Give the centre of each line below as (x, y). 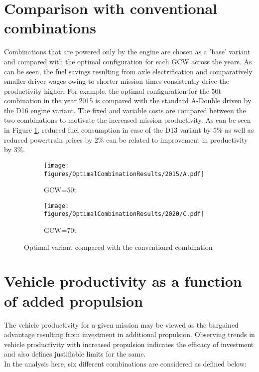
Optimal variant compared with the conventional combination (118, 247)
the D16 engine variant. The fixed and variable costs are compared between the (125, 110)
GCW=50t (60, 190)
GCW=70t (60, 230)
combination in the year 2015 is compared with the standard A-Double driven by (128, 100)
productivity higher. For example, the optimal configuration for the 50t (113, 91)
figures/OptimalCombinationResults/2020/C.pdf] (124, 214)
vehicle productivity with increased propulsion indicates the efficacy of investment (129, 344)
